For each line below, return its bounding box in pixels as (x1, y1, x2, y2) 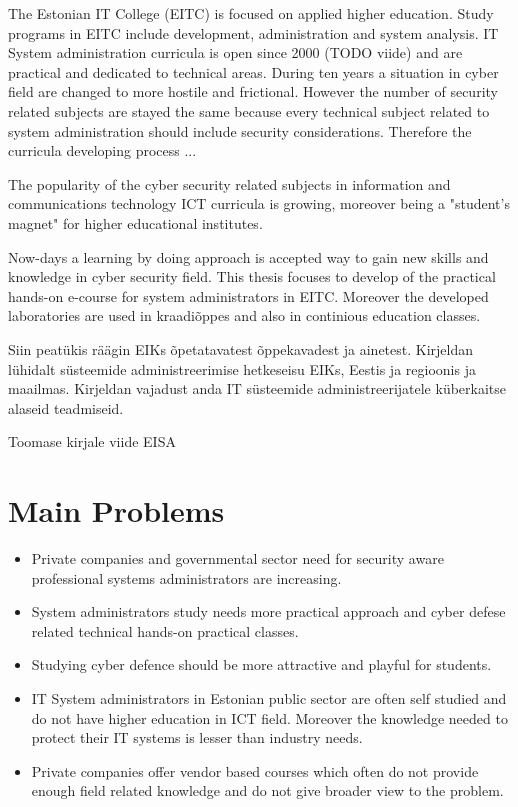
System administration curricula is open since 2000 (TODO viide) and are (8, 42, 463, 63)
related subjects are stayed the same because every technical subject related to (8, 100, 490, 121)
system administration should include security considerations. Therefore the (8, 120, 472, 141)
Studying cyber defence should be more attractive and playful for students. (31, 654, 492, 675)
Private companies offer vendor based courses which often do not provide (31, 760, 479, 781)
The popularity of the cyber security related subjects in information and (8, 173, 451, 194)
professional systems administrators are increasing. (31, 567, 342, 588)
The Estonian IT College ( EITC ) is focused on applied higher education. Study (8, 3, 494, 23)
